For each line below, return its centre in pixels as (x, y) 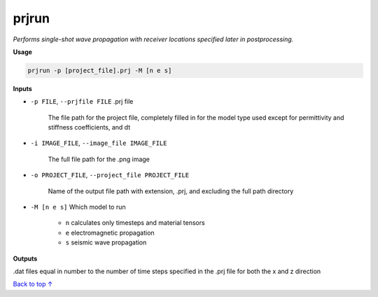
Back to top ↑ (33, 284)
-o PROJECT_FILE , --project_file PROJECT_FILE (110, 175)
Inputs (23, 88)
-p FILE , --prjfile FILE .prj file (82, 102)
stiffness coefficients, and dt (89, 127)
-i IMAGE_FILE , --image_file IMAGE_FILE (99, 143)
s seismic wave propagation (106, 242)
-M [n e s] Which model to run (78, 207)
